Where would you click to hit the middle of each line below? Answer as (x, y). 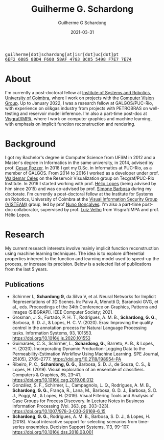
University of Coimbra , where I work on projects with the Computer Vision (80, 98)
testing (12, 113)
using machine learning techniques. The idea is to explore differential (75, 253)
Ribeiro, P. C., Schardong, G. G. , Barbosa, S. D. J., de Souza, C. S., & (81, 364)
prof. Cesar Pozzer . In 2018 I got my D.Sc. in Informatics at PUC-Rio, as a (79, 167)
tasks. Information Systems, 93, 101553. (52, 333)
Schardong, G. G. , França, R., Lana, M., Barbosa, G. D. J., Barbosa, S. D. (85, 390)
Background (30, 144)
